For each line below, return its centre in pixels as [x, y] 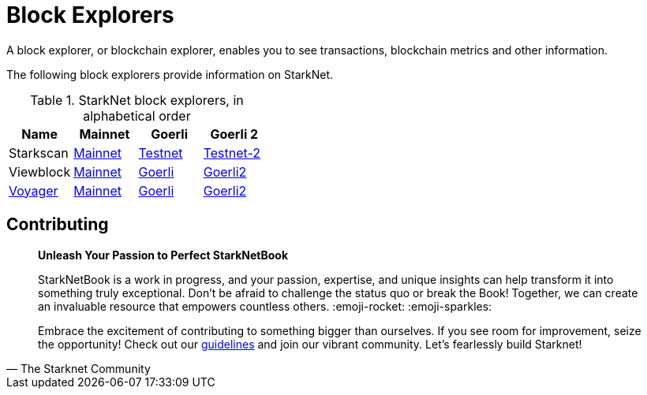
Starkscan [39, 153]
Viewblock [40, 171]
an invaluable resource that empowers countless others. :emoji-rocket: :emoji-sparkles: [265, 306]
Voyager [34, 190]
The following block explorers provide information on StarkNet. [170, 74]
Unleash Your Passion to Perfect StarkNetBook [163, 255]
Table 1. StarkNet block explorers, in [137, 100]
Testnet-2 [232, 153]
